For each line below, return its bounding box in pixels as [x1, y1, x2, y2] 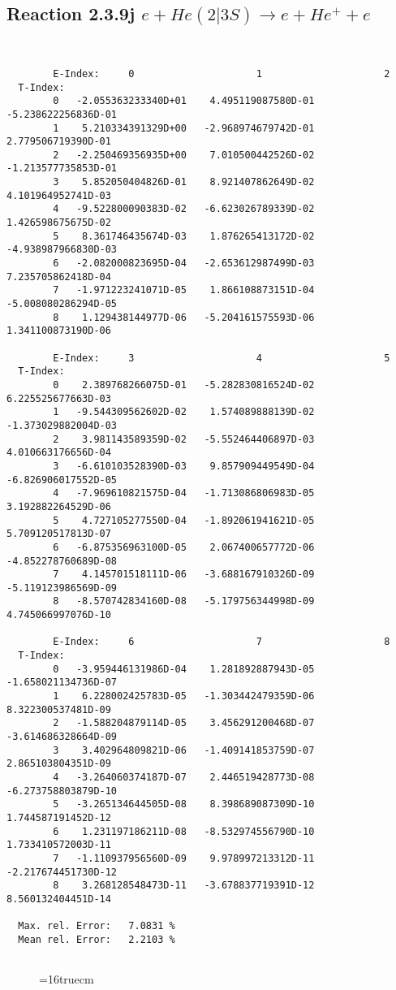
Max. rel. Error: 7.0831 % [18, 920, 175, 932]
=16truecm [39, 971, 94, 988]
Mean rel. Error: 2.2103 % [18, 933, 175, 945]
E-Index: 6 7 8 [53, 636, 390, 648]
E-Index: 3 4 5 [53, 352, 390, 364]
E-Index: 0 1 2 [53, 67, 390, 80]
